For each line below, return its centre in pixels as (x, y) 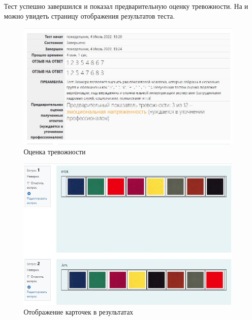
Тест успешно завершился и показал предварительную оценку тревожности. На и (126, 6)
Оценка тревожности (55, 151)
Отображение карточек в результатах (79, 311)
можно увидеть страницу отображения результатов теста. (90, 15)
